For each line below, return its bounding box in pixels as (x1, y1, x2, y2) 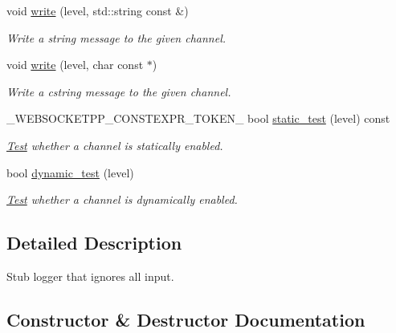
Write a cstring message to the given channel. (6, 83, 231, 99)
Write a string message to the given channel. (6, 29, 227, 46)
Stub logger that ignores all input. (6, 267, 174, 284)
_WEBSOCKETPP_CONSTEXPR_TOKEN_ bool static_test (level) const (6, 110, 390, 127)
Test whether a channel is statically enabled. (6, 136, 223, 153)
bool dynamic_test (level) (6, 164, 134, 181)
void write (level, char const (6, 56, 144, 73)
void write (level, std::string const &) (6, 2, 189, 18)
